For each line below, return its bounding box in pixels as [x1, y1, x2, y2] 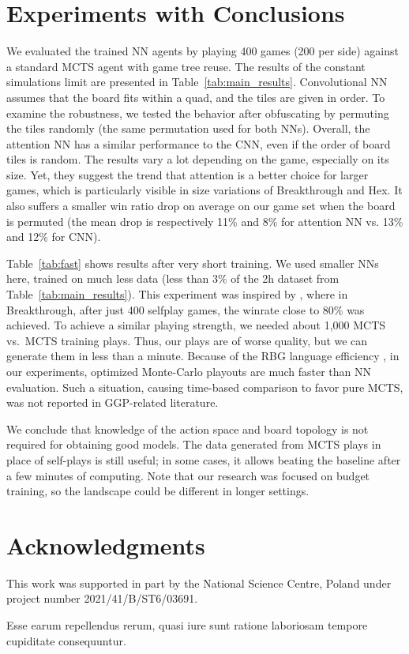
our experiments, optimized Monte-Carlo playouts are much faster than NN [6, 363, 372, 379]
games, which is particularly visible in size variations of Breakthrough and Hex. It [6, 182, 403, 198]
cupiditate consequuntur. [6, 632, 126, 648]
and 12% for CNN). [6, 228, 101, 245]
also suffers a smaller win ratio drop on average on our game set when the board [6, 197, 396, 214]
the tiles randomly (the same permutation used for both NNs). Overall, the [6, 120, 370, 137]
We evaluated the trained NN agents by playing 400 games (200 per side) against [6, 43, 399, 59]
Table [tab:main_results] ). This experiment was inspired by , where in [6, 286, 348, 303]
